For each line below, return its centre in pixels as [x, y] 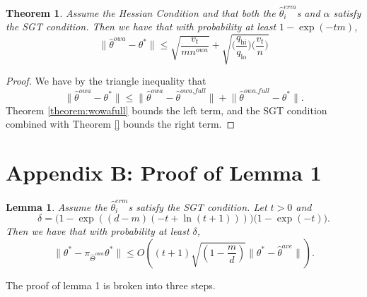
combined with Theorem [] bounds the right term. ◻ [121, 124]
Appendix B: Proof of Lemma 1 [164, 172]
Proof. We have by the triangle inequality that [106, 81]
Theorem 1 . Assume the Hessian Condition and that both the [141, 12]
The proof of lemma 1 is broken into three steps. [111, 285]
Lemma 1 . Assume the [57, 206]
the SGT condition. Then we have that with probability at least [141, 26]
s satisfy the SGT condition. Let [198, 206]
